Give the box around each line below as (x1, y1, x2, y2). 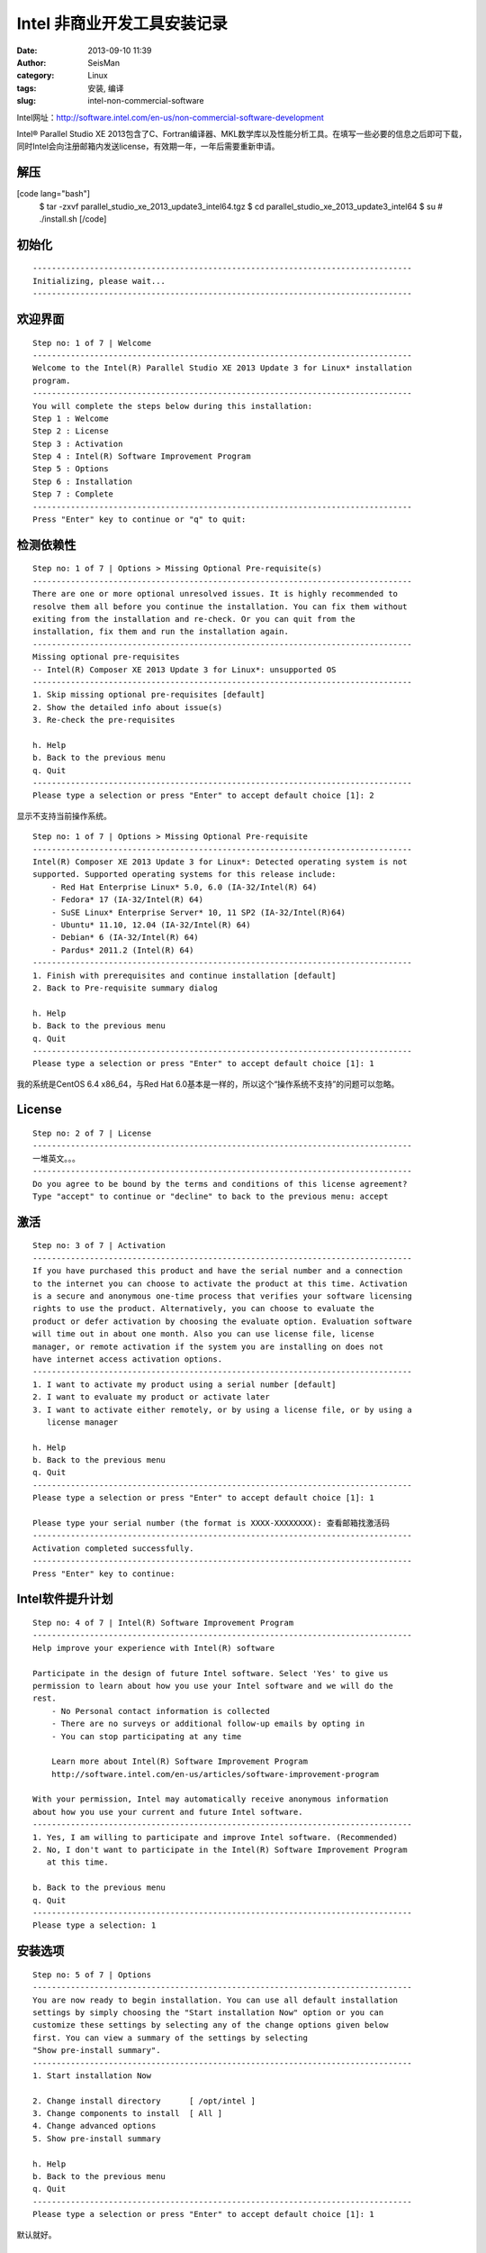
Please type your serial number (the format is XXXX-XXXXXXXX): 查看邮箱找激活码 (32, 1519, 391, 1528)
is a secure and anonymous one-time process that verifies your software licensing (32, 1291, 413, 1301)
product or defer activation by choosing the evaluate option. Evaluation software (32, 1316, 413, 1327)
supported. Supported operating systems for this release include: (32, 870, 337, 880)
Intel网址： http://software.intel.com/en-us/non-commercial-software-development (16, 112, 324, 123)
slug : (16, 96, 36, 106)
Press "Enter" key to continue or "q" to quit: (32, 515, 247, 524)
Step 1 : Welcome (32, 413, 109, 424)
